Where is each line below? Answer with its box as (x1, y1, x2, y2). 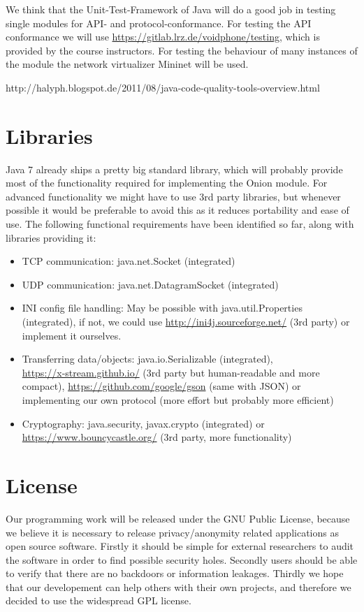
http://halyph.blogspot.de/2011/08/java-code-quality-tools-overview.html (6, 80, 320, 94)
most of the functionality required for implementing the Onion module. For (6, 175, 328, 190)
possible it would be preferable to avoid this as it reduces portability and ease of (6, 203, 349, 217)
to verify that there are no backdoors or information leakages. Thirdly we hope (6, 566, 344, 581)
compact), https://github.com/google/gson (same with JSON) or (22, 379, 301, 393)
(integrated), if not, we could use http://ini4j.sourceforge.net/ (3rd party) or (22, 314, 350, 329)
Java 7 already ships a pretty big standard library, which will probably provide (6, 161, 343, 176)
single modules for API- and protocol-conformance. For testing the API (6, 15, 312, 30)
